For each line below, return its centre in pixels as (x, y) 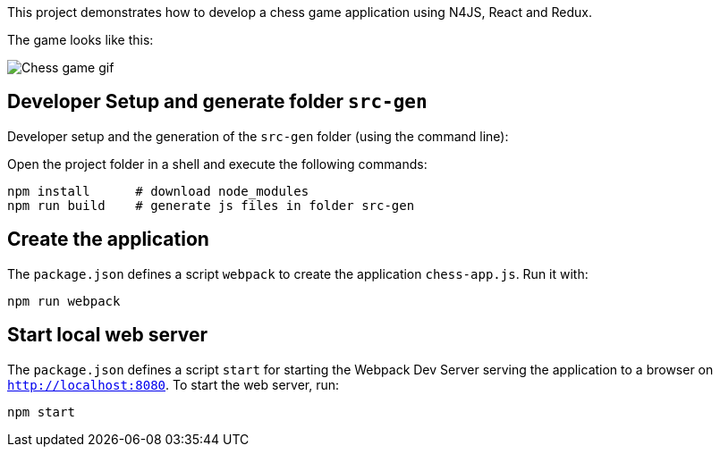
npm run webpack (64, 301)
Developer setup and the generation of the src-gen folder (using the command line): (258, 136)
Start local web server (108, 335)
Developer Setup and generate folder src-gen (217, 102)
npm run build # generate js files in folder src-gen (211, 205)
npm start (41, 412)
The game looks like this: (80, 40)
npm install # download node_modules (158, 191)
